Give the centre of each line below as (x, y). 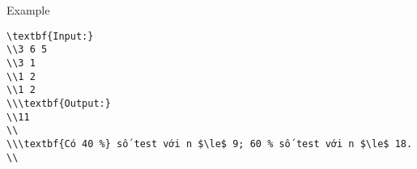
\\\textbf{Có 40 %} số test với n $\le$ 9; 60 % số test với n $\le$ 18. (210, 144)
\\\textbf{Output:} (59, 103)
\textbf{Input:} (50, 36)
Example (28, 10)
